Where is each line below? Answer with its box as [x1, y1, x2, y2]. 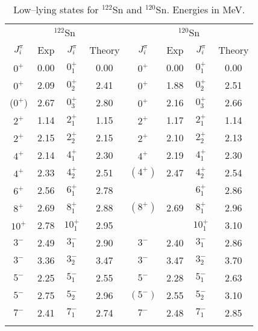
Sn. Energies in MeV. [156, 2, 245, 16]
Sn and [112, 2, 142, 16]
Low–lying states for [13, 2, 99, 16]
